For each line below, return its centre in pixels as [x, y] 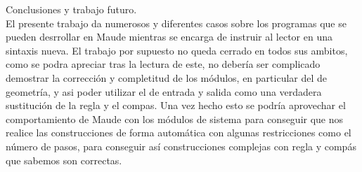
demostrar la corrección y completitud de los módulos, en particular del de [167, 77]
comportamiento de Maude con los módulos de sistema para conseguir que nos [175, 119]
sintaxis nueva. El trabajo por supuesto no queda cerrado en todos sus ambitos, [177, 50]
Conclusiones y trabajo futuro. [71, 9]
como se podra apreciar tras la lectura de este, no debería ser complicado [163, 64]
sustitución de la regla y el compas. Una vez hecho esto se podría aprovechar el [176, 105]
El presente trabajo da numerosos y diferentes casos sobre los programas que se [176, 23]
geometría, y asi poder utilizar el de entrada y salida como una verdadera [164, 91]
